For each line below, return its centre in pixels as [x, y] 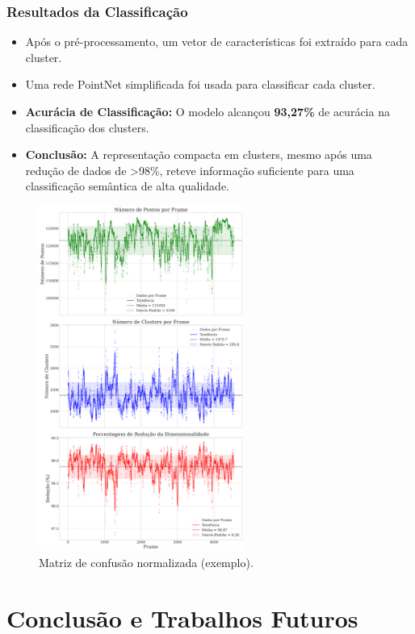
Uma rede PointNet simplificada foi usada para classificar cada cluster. [200, 84]
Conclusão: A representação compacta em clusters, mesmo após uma [199, 154]
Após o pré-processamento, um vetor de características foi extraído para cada [217, 42]
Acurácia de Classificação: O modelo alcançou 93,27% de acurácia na [207, 111]
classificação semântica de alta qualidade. [128, 186]
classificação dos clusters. [87, 127]
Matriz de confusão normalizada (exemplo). [146, 562]
